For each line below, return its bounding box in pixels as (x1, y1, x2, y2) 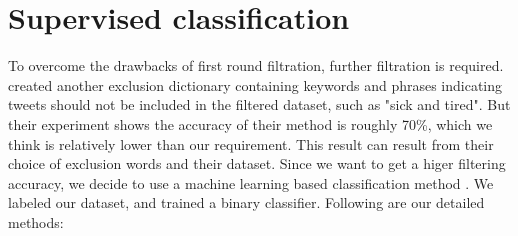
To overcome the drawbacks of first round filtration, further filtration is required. (8, 55, 504, 76)
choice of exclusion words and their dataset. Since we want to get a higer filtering (8, 153, 506, 174)
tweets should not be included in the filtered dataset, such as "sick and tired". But (8, 94, 511, 115)
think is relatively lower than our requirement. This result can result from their (8, 133, 494, 154)
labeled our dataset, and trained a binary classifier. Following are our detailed (8, 192, 485, 213)
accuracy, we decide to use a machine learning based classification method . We (8, 172, 494, 193)
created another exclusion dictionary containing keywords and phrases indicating (8, 74, 503, 95)
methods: (8, 211, 64, 232)
